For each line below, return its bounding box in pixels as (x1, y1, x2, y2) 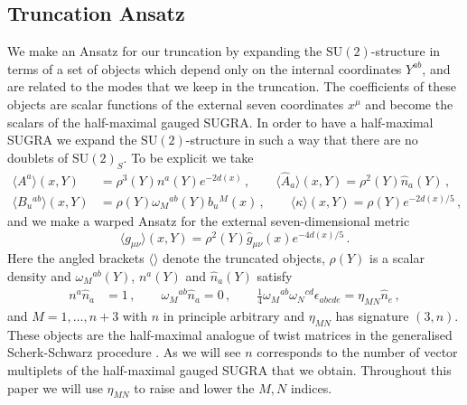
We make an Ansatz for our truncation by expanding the (7, 42, 322, 61)
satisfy (257, 266, 293, 285)
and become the (365, 94, 453, 113)
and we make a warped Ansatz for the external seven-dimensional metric (7, 211, 410, 230)
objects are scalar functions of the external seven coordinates (7, 94, 344, 113)
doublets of (7, 147, 69, 166)
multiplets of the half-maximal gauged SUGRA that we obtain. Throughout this (7, 360, 452, 379)
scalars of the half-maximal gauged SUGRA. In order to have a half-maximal (7, 112, 434, 131)
